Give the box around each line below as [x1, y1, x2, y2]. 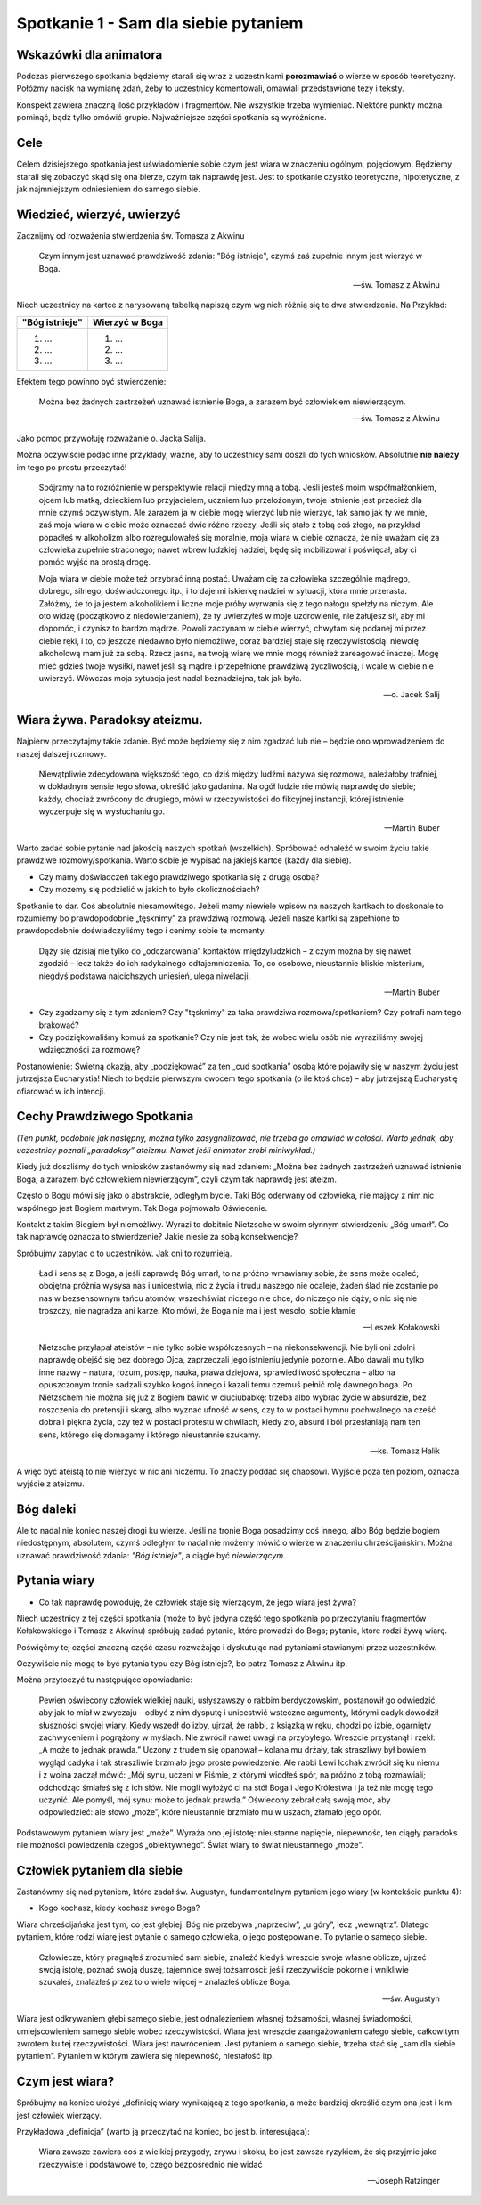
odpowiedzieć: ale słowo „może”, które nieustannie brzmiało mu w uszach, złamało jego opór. [38, 1807, 382, 1818]
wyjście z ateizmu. [16, 1478, 85, 1489]
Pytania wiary [16, 1573, 95, 1589]
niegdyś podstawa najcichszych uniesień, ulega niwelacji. [38, 971, 251, 981]
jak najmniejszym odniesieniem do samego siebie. [16, 183, 200, 194]
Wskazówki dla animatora [16, 47, 163, 62]
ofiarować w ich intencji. [16, 1086, 106, 1096]
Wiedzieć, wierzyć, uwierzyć [16, 207, 182, 222]
